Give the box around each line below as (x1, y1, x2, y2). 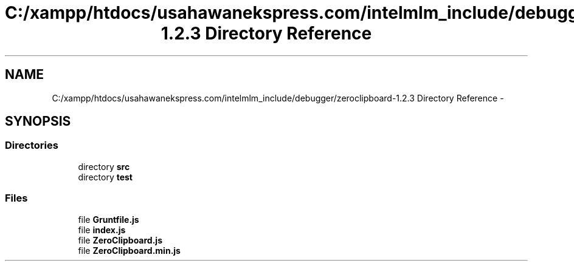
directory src (78, 161, 130, 172)
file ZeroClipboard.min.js (78, 245, 181, 256)
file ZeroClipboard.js (78, 234, 162, 245)
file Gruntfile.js (78, 214, 139, 225)
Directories (5, 139, 58, 152)
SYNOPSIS (5, 114, 71, 129)
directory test (78, 171, 133, 182)
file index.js (78, 224, 126, 235)
